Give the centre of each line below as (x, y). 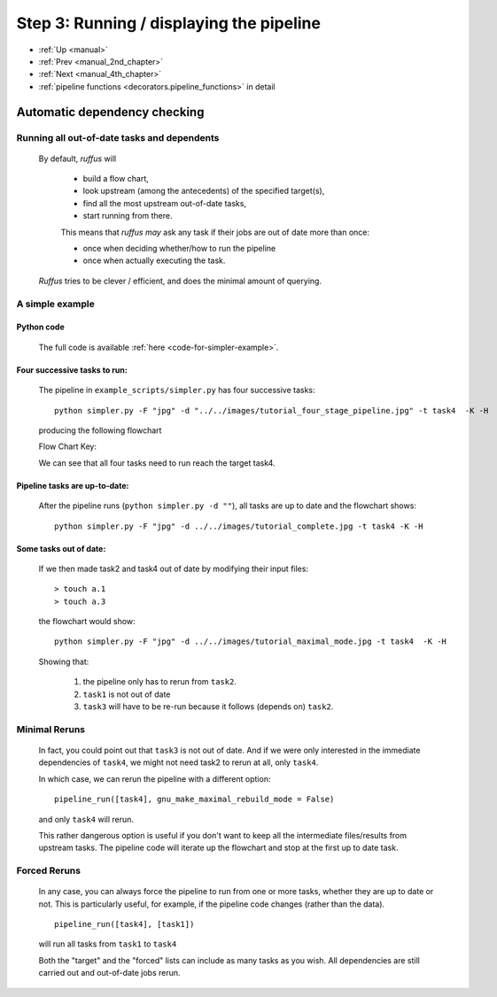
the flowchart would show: (87, 622)
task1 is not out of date (127, 694)
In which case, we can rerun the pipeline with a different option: (155, 778)
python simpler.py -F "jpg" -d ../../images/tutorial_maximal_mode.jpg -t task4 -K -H (251, 641)
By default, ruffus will (78, 158)
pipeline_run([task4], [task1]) (124, 924)
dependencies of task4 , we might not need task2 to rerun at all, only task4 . (179, 762)
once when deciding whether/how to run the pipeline (179, 249)
